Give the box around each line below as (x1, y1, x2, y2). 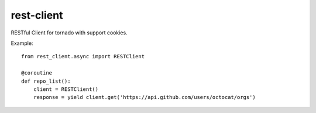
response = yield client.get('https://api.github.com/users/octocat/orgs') (33, 94, 256, 101)
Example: (11, 40, 33, 47)
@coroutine (21, 70, 53, 76)
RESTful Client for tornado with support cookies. (11, 29, 128, 36)
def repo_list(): (21, 77, 71, 84)
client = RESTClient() (33, 86, 99, 93)
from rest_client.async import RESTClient (21, 53, 145, 60)
